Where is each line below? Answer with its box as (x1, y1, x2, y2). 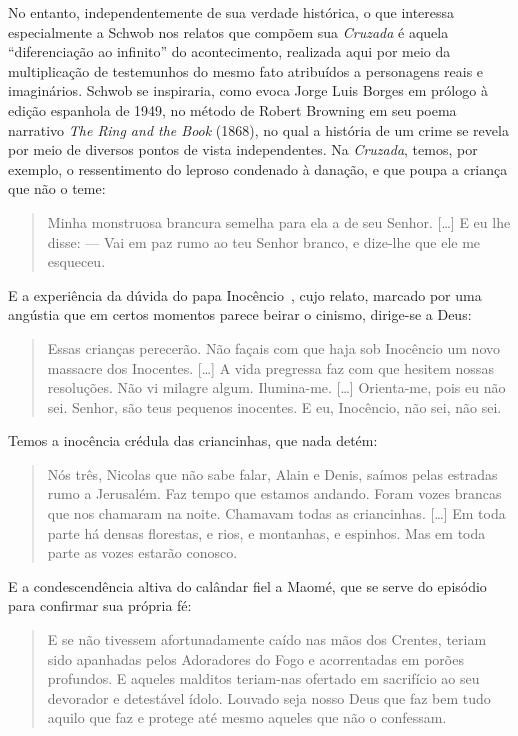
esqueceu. (47, 251, 106, 272)
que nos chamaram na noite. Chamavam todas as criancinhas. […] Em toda (47, 503, 506, 524)
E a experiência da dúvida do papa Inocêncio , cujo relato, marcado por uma (8, 284, 482, 305)
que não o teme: (8, 178, 106, 199)
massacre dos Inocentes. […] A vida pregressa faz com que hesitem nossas (47, 357, 494, 378)
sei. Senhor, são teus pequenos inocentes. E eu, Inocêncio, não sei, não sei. (47, 396, 502, 417)
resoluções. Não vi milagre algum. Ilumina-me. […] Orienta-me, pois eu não (47, 377, 506, 398)
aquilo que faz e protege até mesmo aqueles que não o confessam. (47, 707, 447, 728)
